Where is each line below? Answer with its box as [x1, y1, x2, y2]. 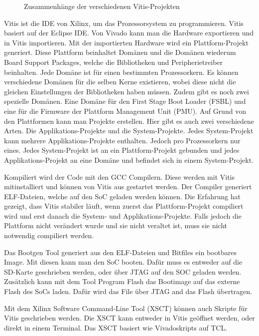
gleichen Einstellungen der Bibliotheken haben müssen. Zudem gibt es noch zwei [4, 86, 249, 96]
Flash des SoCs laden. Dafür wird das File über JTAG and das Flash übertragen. [4, 286, 252, 297]
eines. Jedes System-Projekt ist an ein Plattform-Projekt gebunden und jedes [4, 145, 240, 155]
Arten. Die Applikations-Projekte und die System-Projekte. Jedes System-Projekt [4, 125, 254, 136]
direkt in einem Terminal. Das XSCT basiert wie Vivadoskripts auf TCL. [4, 322, 228, 333]
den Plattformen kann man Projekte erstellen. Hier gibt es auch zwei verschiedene [4, 115, 255, 126]
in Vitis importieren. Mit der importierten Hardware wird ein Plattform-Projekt [4, 37, 249, 47]
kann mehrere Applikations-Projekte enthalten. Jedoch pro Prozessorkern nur [4, 135, 241, 145]
